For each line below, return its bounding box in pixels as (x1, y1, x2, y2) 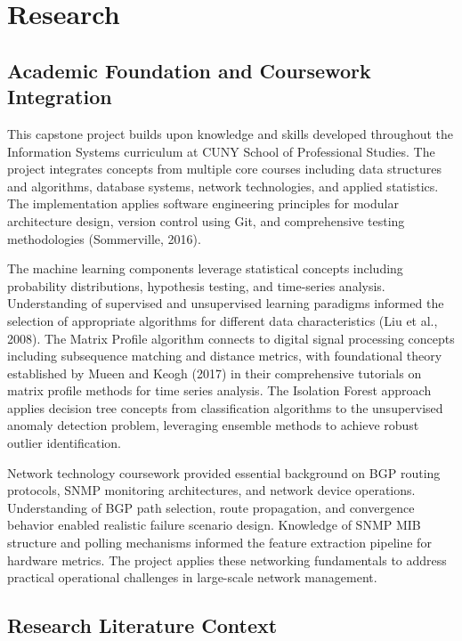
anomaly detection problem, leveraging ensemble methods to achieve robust (7, 416, 419, 434)
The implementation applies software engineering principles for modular (7, 194, 399, 213)
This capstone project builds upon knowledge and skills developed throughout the (7, 124, 454, 142)
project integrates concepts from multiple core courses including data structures (7, 159, 442, 178)
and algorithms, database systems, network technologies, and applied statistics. (7, 176, 439, 195)
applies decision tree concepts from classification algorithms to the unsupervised (7, 398, 443, 417)
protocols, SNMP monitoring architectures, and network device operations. (7, 481, 416, 499)
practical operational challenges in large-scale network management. (7, 568, 377, 587)
